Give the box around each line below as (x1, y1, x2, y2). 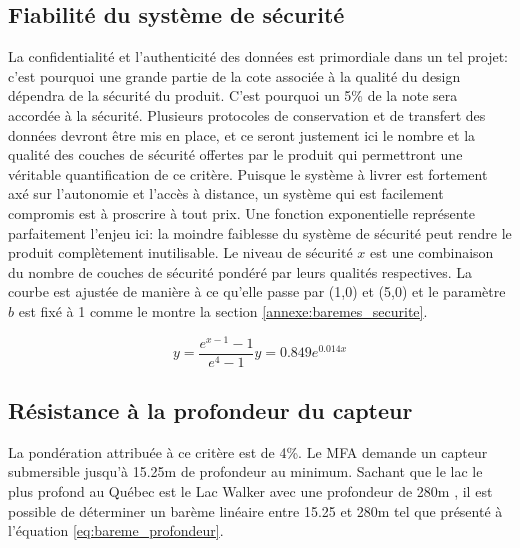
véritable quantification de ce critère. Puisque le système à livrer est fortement (8, 163, 488, 184)
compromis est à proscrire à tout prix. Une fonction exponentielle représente (8, 202, 475, 223)
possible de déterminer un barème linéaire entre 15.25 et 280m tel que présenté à (8, 500, 503, 521)
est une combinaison (369, 242, 494, 263)
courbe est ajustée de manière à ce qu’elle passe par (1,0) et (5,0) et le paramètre (8, 281, 506, 302)
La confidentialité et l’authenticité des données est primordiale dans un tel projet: (8, 46, 508, 67)
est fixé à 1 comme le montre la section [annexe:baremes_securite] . (18, 300, 428, 321)
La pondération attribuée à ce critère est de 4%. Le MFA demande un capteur (8, 441, 488, 462)
